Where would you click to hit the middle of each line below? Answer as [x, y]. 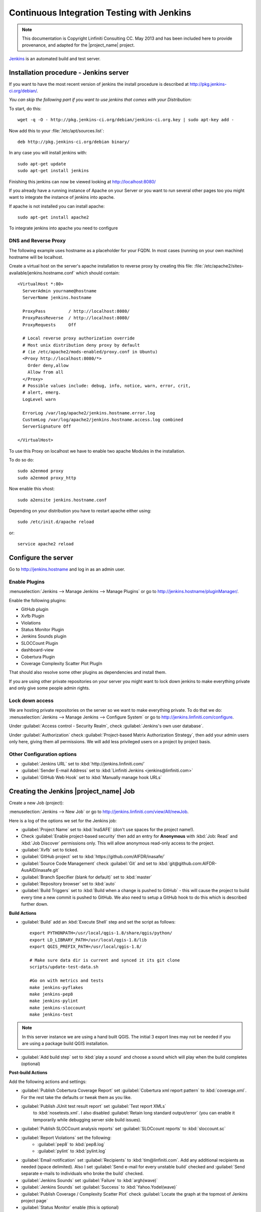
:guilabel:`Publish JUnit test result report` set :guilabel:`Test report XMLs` [94, 1106]
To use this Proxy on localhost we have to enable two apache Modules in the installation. [97, 451]
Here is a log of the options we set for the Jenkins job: [63, 821]
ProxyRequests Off [49, 325]
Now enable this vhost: [32, 489]
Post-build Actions [28, 1073]
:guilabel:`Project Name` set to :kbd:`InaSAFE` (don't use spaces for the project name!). [108, 829]
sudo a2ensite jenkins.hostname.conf [62, 500]
